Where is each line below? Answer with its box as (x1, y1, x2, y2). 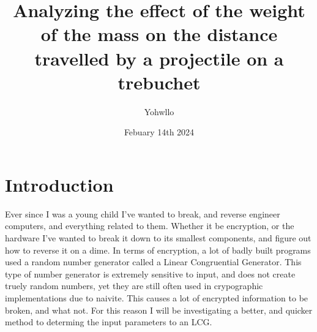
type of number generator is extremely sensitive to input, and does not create (5, 267, 296, 280)
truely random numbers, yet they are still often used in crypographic (5, 279, 263, 292)
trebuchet (117, 69, 201, 94)
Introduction (5, 172, 114, 197)
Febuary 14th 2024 (124, 126, 195, 138)
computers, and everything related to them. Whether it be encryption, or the (5, 219, 294, 232)
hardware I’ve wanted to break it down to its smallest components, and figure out (5, 232, 311, 244)
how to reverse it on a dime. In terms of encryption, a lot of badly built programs (5, 243, 311, 256)
